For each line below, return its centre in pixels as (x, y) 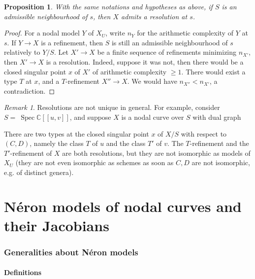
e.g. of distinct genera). (39, 172)
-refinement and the (219, 143)
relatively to (22, 52)
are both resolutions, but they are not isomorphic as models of (156, 153)
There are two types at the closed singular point (77, 133)
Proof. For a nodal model (42, 33)
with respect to (204, 133)
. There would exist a (213, 71)
